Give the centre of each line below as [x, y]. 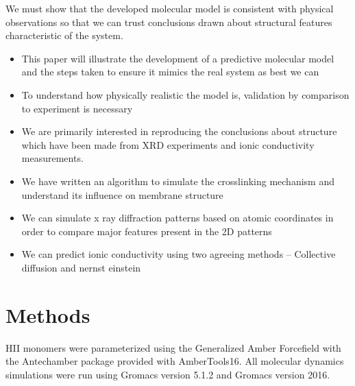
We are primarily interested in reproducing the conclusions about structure [179, 131]
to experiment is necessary [77, 108]
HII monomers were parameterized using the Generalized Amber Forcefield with [173, 347]
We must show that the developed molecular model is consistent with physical [170, 8]
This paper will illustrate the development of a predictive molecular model [178, 58]
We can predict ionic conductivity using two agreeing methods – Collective [179, 254]
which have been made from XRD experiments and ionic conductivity [168, 144]
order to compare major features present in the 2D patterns [147, 231]
